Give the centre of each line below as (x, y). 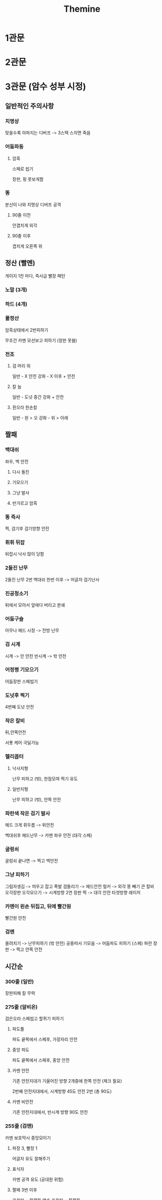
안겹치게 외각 (25, 225)
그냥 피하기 (17, 875)
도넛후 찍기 (17, 695)
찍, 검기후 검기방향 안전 (27, 529)
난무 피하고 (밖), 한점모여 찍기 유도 (45, 779)
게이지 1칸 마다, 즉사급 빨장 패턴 (35, 276)
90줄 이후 (21, 235)
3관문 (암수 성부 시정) (46, 86)
